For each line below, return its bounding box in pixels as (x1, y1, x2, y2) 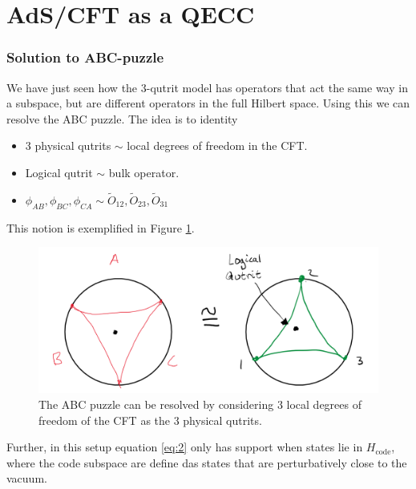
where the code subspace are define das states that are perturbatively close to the (6, 454, 407, 471)
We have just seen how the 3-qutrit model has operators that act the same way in (6, 79, 408, 95)
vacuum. (6, 470, 47, 487)
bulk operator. (108, 164, 180, 180)
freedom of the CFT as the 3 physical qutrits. (38, 411, 262, 428)
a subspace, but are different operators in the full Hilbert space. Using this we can (6, 95, 410, 111)
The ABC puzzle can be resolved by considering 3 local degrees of (38, 395, 361, 412)
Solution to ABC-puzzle (6, 47, 164, 67)
